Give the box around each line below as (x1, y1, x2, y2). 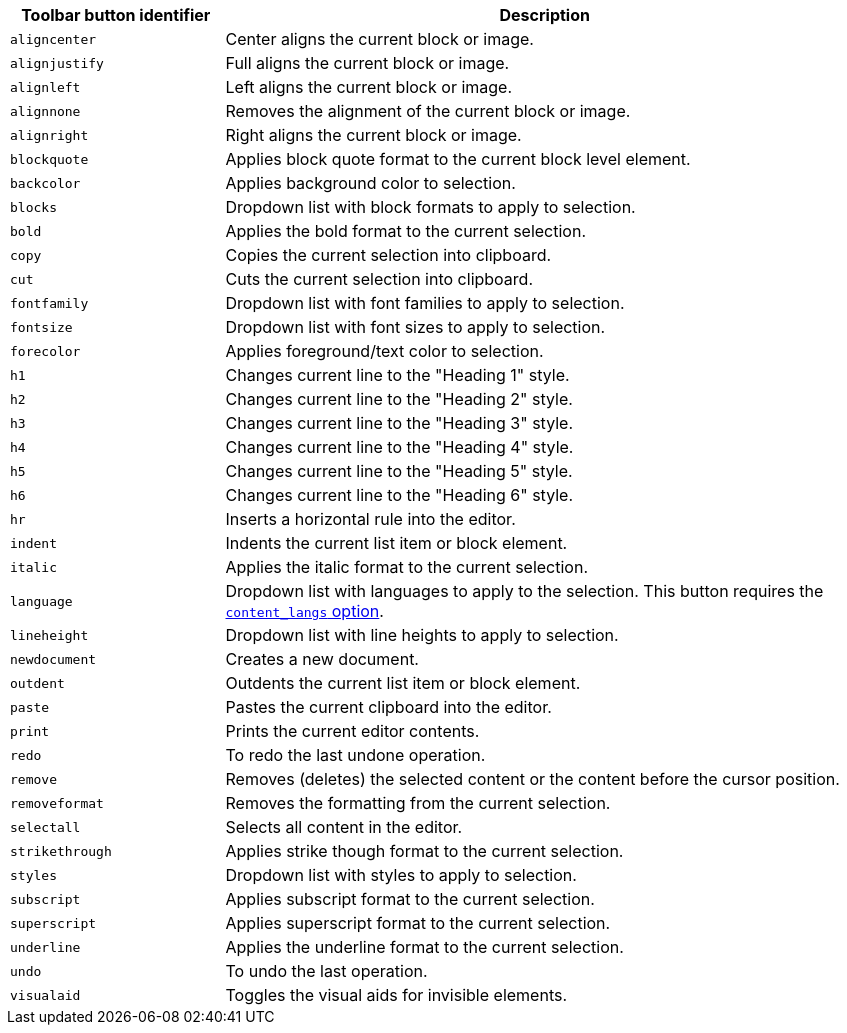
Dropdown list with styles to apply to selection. (225, 865, 577, 885)
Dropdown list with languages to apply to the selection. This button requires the (225, 581, 824, 601)
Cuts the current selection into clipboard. (225, 269, 533, 289)
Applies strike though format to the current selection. (225, 841, 624, 861)
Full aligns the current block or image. (225, 53, 510, 73)
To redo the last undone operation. (225, 745, 486, 765)
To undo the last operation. (225, 961, 428, 981)
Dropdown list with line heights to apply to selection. (225, 625, 619, 645)
